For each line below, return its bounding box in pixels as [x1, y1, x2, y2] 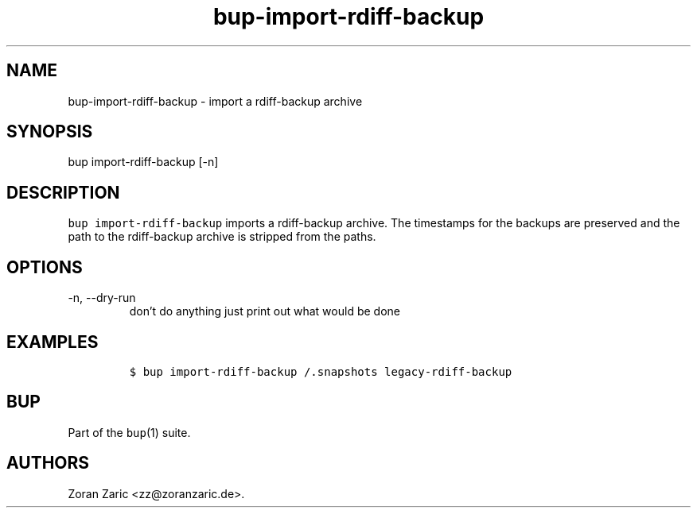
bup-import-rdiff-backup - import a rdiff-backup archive [68, 94, 363, 108]
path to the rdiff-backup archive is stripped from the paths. [68, 230, 376, 244]
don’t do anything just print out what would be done [129, 304, 400, 319]
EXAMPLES [6, 331, 99, 352]
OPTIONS [6, 257, 83, 277]
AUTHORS [6, 453, 90, 473]
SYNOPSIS [6, 122, 93, 142]
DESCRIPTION [6, 182, 120, 203]
